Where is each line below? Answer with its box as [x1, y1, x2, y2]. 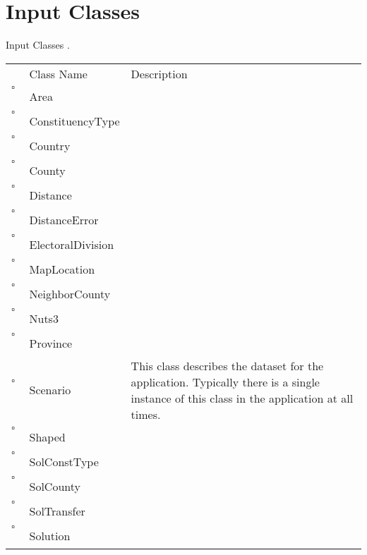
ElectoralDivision [29, 236, 114, 252]
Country [29, 137, 71, 154]
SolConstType [29, 453, 99, 470]
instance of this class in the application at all [131, 389, 354, 406]
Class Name [29, 65, 88, 82]
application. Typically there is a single [131, 373, 320, 390]
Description [131, 65, 188, 82]
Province [29, 334, 73, 351]
